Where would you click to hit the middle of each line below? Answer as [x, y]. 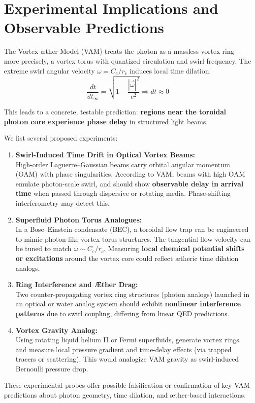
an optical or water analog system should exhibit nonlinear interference [128, 304]
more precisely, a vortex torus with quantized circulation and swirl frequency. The [127, 60]
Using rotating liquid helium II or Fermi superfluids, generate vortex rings [127, 340]
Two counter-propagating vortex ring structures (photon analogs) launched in [132, 294]
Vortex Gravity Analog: [57, 330]
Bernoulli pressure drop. [52, 368]
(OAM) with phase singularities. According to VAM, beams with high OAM [130, 174]
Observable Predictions [84, 27]
